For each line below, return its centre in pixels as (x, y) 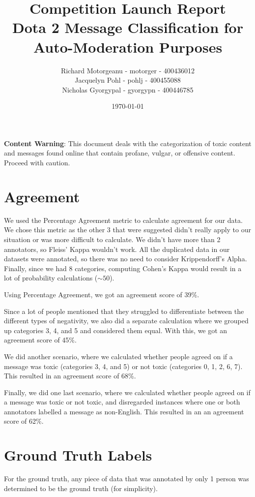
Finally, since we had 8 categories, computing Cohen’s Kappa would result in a (123, 268)
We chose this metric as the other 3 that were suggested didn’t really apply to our (127, 230)
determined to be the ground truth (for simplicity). (81, 488)
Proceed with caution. (37, 163)
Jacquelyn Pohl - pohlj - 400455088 (128, 80)
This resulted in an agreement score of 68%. (70, 376)
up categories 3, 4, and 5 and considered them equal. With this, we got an (116, 330)
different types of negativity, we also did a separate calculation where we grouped (126, 321)
